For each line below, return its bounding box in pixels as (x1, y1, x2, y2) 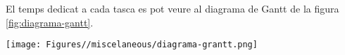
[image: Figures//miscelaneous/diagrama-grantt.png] (6, 40, 258, 50)
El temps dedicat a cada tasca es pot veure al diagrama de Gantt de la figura (6, 1, 339, 15)
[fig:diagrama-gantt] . (6, 15, 94, 29)
